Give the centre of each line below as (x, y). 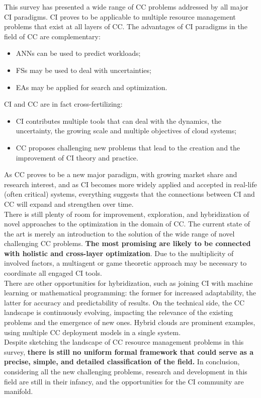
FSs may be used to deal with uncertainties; (83, 70)
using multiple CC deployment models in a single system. (93, 332)
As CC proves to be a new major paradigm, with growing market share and (121, 174)
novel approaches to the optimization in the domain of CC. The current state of (127, 224)
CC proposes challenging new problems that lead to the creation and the (128, 147)
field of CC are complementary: (52, 36)
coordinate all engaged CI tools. (53, 273)
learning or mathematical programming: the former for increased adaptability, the (130, 293)
